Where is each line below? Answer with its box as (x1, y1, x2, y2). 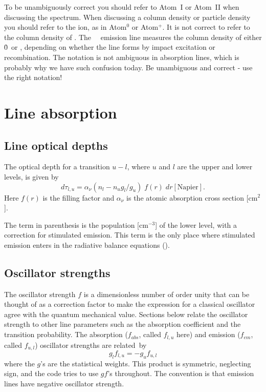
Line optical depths (4, 137, 108, 153)
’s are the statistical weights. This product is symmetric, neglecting (40, 358, 251, 368)
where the (4, 358, 35, 368)
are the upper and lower (177, 161, 253, 172)
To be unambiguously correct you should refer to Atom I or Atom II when (4, 2, 239, 12)
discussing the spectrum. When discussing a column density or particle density (4, 11, 251, 22)
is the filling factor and (42, 192, 115, 203)
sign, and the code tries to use (4, 368, 99, 379)
